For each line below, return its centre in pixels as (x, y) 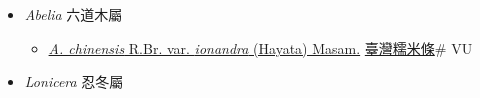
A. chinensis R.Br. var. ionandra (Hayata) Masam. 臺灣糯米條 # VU (260, 47)
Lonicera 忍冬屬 (74, 81)
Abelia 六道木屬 (73, 14)
